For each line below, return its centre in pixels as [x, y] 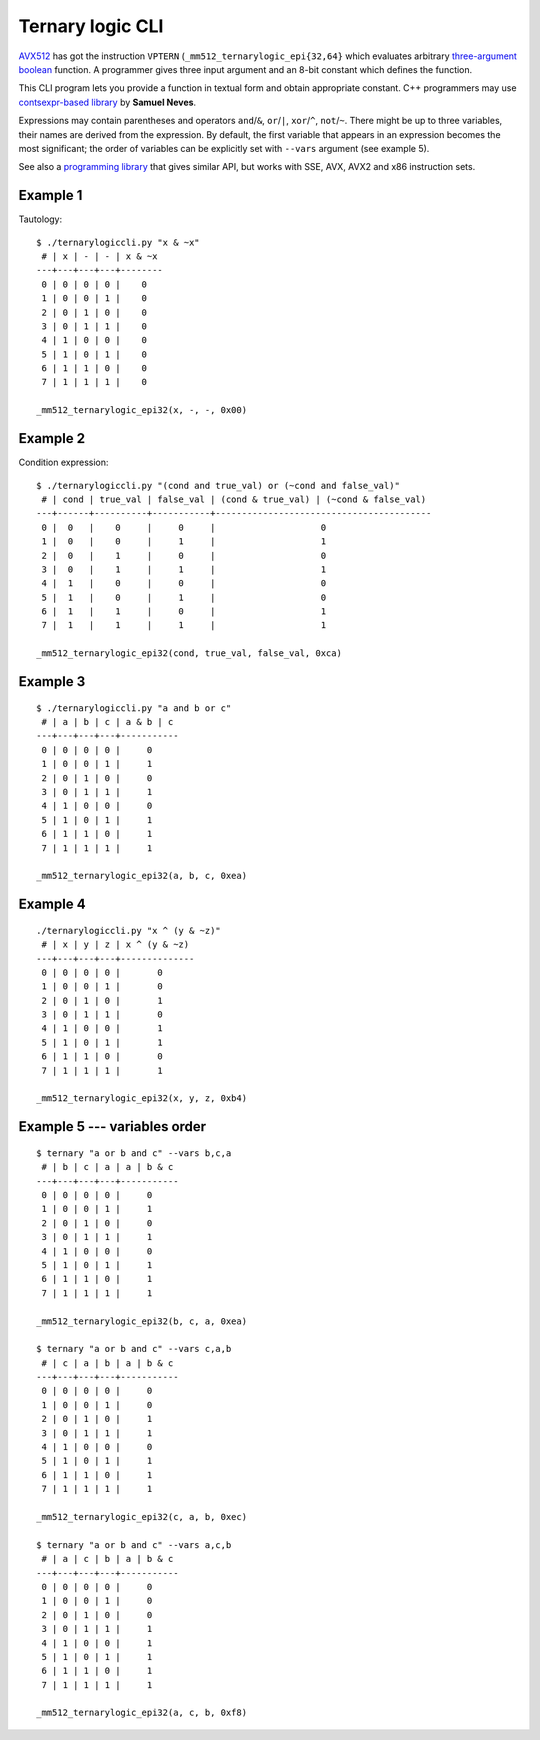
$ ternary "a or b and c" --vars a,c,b [134, 1544]
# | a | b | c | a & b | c [107, 722]
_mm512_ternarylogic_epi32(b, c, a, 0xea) [142, 1321]
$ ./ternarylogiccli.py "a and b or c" [134, 708]
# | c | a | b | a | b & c [107, 1363]
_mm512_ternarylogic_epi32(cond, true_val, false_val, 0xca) [189, 653]
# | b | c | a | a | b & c [107, 1167]
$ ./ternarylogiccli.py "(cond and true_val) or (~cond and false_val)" [218, 485]
